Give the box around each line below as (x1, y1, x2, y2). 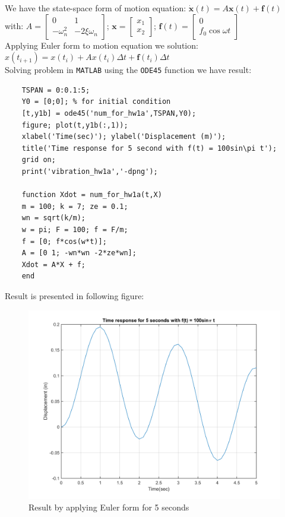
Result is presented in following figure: (5, 289, 144, 302)
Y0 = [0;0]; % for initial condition (21, 97, 171, 106)
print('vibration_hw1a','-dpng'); (21, 167, 158, 176)
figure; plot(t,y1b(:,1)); (21, 120, 128, 129)
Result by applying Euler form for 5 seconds (28, 501, 189, 513)
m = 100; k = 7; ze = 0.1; (21, 202, 128, 211)
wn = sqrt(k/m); (21, 214, 86, 223)
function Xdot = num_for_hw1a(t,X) (21, 191, 162, 199)
